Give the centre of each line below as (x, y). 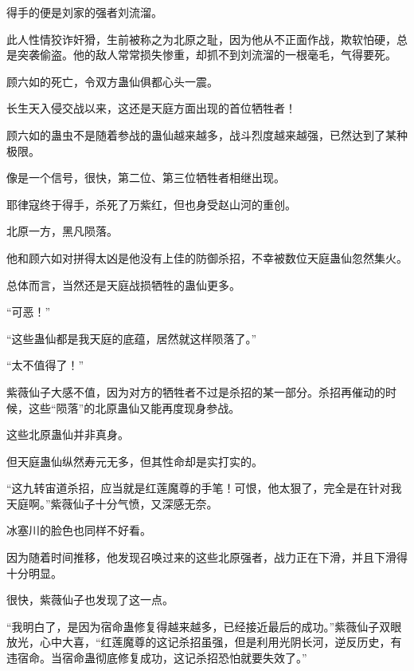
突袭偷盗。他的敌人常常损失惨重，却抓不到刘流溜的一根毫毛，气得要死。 (207, 55)
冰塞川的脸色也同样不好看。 (79, 530)
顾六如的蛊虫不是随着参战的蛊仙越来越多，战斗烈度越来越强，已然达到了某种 (207, 134)
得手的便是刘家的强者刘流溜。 (84, 12)
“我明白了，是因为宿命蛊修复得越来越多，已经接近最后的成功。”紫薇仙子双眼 (204, 626)
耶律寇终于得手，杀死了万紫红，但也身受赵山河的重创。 (151, 204)
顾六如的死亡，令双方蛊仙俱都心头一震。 (112, 81)
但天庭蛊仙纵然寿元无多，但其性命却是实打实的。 (135, 461)
